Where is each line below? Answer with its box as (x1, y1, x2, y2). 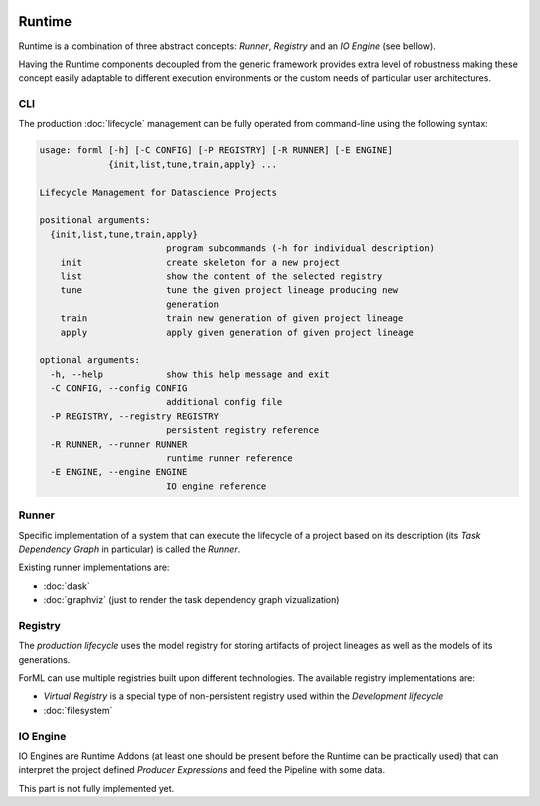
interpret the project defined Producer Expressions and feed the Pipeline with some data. (18, 764, 385, 776)
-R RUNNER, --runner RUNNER (50, 438, 188, 450)
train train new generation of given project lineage (60, 313, 404, 324)
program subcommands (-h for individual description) (165, 243, 435, 254)
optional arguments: (39, 355, 140, 366)
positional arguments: (39, 215, 151, 226)
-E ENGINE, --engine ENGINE (50, 466, 188, 478)
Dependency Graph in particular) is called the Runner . (18, 543, 241, 555)
